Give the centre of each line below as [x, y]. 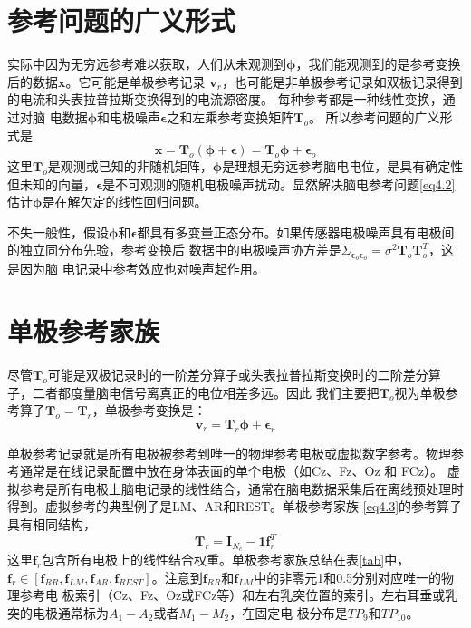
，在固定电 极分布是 [288, 612]
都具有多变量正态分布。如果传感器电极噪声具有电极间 [296, 232]
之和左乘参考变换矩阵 [231, 116]
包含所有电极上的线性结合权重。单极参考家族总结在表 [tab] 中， [226, 559]
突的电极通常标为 [58, 612]
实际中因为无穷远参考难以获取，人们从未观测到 [147, 64]
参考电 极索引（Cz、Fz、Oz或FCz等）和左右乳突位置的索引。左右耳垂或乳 [239, 595]
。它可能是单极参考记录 [135, 81]
